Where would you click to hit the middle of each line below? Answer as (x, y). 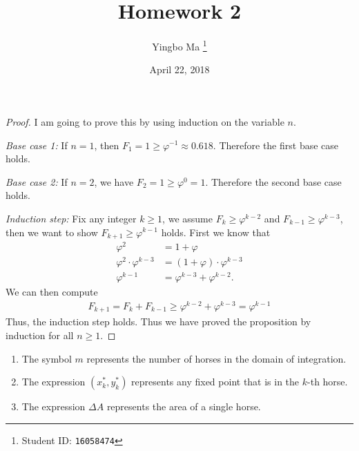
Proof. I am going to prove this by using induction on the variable (145, 121)
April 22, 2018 (179, 69)
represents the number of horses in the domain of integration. (216, 358)
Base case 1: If (37, 145)
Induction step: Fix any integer (71, 218)
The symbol (47, 358)
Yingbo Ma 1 (179, 45)
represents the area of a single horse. (184, 406)
